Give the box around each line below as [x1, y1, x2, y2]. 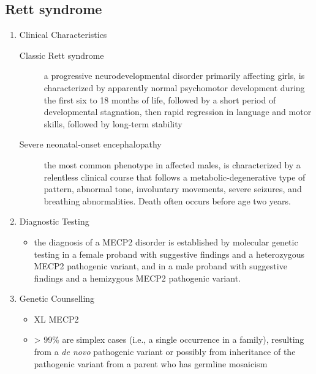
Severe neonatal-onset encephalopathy [19, 138, 162, 151]
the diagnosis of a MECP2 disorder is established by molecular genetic [34, 235, 298, 248]
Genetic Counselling [19, 292, 95, 305]
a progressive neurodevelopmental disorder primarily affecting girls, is [43, 69, 305, 82]
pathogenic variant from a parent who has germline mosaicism [34, 357, 268, 370]
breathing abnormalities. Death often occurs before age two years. [43, 194, 291, 207]
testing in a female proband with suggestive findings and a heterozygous [34, 247, 305, 260]
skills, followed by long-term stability [43, 117, 182, 130]
